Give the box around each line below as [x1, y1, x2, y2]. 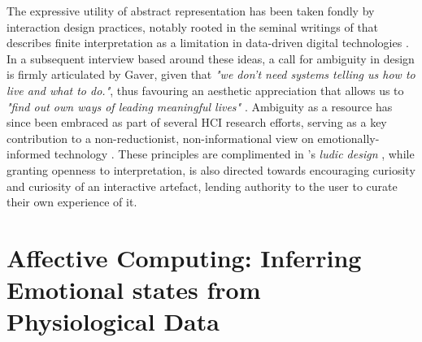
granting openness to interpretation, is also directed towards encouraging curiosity [7, 161, 415, 178]
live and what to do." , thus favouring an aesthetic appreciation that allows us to [7, 81, 404, 98]
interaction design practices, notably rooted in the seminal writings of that [7, 18, 379, 35]
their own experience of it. [7, 193, 137, 210]
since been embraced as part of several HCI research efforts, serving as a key [7, 114, 387, 131]
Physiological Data [7, 305, 220, 338]
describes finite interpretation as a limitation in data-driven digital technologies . [7, 34, 409, 51]
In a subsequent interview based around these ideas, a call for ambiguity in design [7, 50, 415, 67]
